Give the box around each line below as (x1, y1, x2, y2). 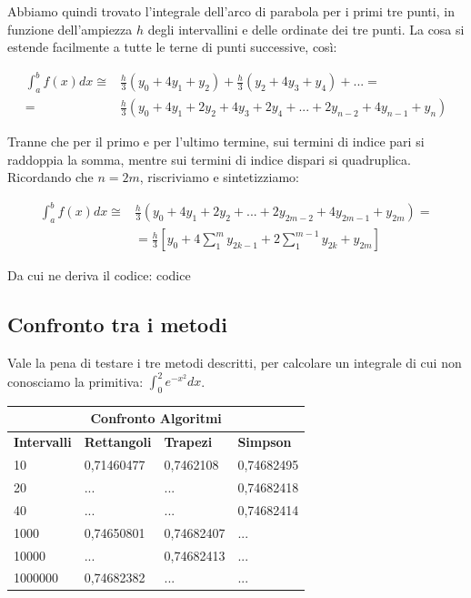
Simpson (237, 432, 292, 451)
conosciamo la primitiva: (7, 371, 144, 390)
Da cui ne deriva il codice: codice (7, 266, 191, 285)
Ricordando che (7, 167, 94, 187)
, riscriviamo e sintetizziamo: (139, 167, 299, 187)
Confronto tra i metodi (7, 310, 227, 339)
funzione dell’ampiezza (7, 19, 133, 38)
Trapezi (164, 432, 213, 451)
